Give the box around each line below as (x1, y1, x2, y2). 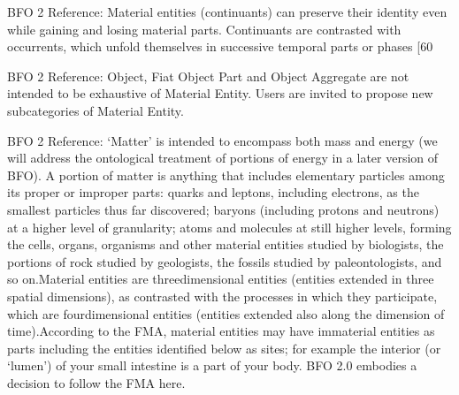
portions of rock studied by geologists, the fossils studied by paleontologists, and (7, 252, 442, 270)
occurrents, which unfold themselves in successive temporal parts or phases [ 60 (7, 37, 433, 56)
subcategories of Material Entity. (7, 101, 184, 119)
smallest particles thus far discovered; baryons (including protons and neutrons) (7, 200, 440, 218)
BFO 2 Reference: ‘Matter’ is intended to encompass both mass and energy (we (7, 131, 438, 149)
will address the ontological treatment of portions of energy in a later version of (7, 148, 439, 167)
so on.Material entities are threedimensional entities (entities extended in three (7, 270, 434, 288)
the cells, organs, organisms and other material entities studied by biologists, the (7, 235, 444, 254)
